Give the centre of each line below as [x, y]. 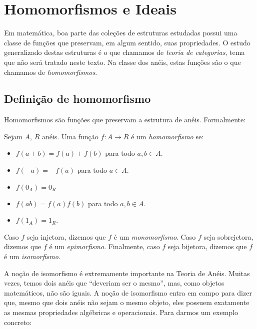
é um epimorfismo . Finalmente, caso [104, 246]
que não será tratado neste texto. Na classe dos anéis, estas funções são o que [122, 62]
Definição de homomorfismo [77, 99]
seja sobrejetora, [228, 236]
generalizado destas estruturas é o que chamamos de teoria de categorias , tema [124, 52]
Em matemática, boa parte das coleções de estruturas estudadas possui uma [121, 33]
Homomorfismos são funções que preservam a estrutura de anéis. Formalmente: [125, 120]
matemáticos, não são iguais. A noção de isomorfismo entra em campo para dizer [128, 292]
